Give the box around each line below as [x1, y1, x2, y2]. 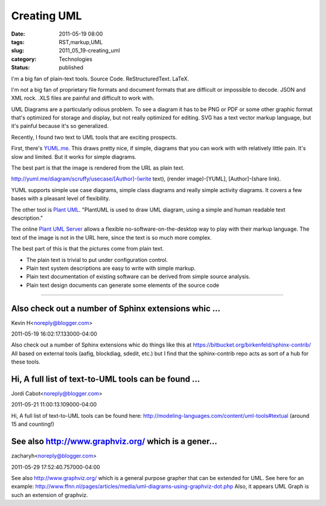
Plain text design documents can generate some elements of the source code [26, 281, 220, 289]
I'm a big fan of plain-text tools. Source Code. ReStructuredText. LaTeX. [11, 75, 190, 82]
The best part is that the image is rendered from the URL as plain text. [11, 164, 185, 171]
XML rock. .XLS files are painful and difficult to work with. [11, 94, 155, 102]
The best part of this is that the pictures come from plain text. [11, 245, 164, 252]
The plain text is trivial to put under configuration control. [26, 256, 168, 263]
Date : [11, 30, 25, 37]
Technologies [59, 55, 93, 63]
